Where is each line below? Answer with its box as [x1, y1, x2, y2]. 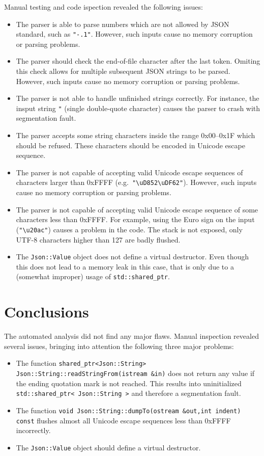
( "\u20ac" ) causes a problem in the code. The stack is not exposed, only [16, 224, 243, 234]
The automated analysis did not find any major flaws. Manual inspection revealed [4, 331, 259, 341]
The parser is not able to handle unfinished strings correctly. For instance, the [16, 93, 259, 103]
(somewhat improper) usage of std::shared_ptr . [16, 271, 170, 282]
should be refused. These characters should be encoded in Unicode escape [16, 140, 245, 150]
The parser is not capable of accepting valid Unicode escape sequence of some [16, 204, 258, 214]
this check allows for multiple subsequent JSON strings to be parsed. [16, 66, 230, 76]
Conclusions [4, 301, 89, 322]
